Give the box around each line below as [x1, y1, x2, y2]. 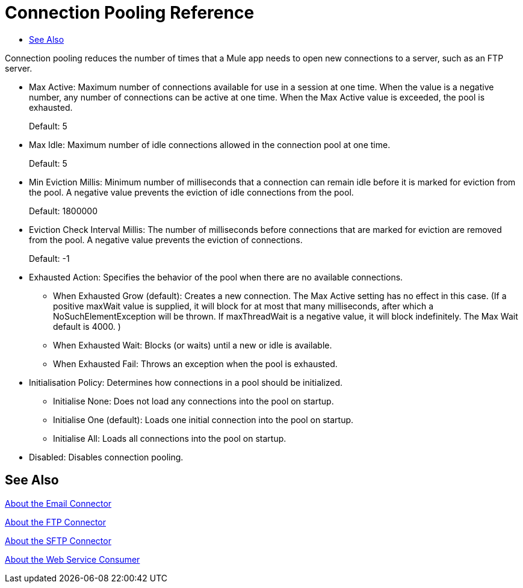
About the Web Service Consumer [5, 554, 140, 565]
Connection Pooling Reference [5, 2, 255, 23]
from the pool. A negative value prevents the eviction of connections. [29, 234, 303, 245]
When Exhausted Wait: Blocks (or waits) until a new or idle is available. [53, 339, 332, 350]
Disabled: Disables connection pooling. [29, 451, 184, 462]
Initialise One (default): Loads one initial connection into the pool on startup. [53, 414, 354, 425]
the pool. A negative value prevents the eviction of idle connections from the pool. [29, 187, 354, 197]
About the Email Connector [5, 498, 112, 509]
